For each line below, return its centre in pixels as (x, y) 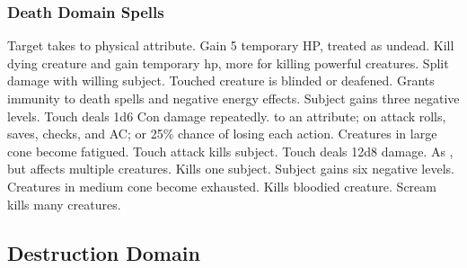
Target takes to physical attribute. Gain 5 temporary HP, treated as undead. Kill (231, 45)
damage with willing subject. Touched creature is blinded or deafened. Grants (221, 80)
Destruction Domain (104, 252)
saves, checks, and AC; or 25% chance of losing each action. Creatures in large (222, 134)
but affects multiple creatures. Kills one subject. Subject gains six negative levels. (231, 169)
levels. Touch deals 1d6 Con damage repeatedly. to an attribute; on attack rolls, (227, 116)
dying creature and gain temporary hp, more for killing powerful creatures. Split (228, 63)
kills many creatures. (64, 204)
